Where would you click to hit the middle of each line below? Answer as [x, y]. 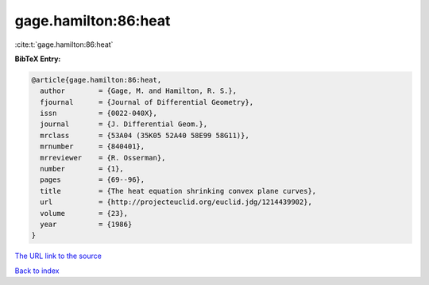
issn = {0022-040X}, [99, 114]
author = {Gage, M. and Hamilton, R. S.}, [139, 91]
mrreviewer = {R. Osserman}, [103, 158]
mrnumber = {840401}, [93, 146]
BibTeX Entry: [38, 59]
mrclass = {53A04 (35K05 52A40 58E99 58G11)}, [145, 135]
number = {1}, [82, 169]
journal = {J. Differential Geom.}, [124, 124]
